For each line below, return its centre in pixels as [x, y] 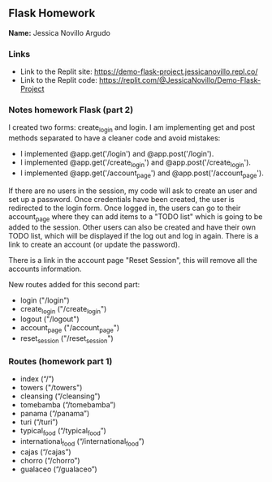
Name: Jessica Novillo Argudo [60, 32]
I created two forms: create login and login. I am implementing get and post [132, 129]
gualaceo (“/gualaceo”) [58, 469]
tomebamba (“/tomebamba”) [68, 405]
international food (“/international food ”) [82, 442]
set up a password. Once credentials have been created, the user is [121, 199]
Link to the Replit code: [58, 80]
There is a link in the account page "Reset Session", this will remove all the [133, 260]
